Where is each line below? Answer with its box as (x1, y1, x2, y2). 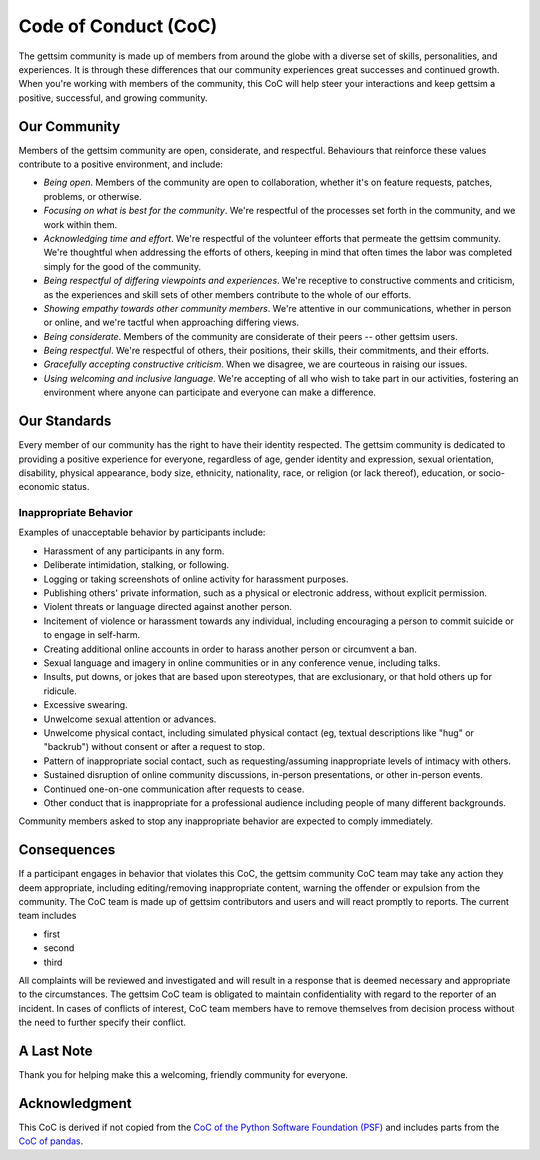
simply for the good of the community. (43, 260, 202, 272)
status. (61, 481, 90, 493)
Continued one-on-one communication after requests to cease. (43, 783, 305, 795)
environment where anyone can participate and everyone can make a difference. (43, 386, 377, 399)
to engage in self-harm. (43, 629, 141, 641)
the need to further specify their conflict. (18, 1016, 187, 1029)
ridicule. (43, 685, 77, 697)
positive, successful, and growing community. (18, 91, 208, 104)
